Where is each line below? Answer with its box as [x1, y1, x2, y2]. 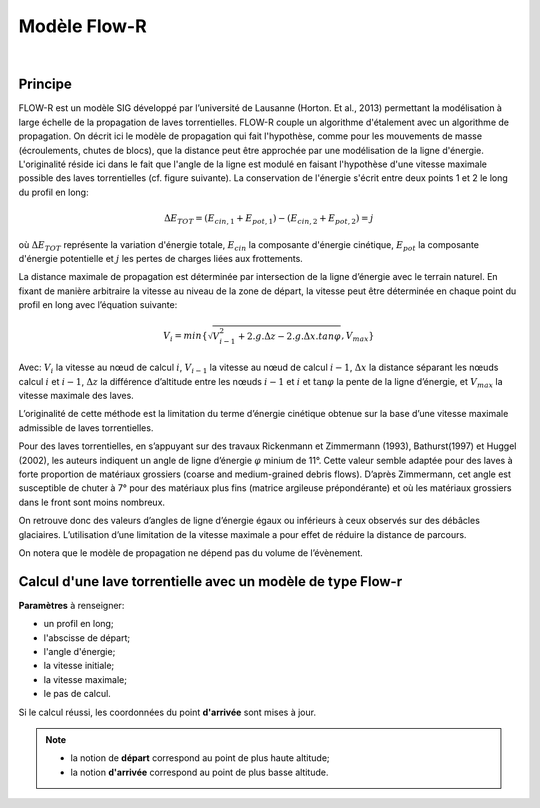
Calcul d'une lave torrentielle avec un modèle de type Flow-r [18, 573, 403, 590]
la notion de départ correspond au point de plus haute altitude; [70, 752, 330, 764]
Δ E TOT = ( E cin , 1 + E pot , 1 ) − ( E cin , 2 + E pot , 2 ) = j [163, 212, 374, 226]
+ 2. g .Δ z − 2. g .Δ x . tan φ [237, 330, 342, 342]
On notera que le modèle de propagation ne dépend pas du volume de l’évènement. [18, 546, 364, 559]
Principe [18, 76, 72, 93]
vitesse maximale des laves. [18, 390, 134, 402]
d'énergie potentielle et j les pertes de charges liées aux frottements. [18, 252, 304, 264]
